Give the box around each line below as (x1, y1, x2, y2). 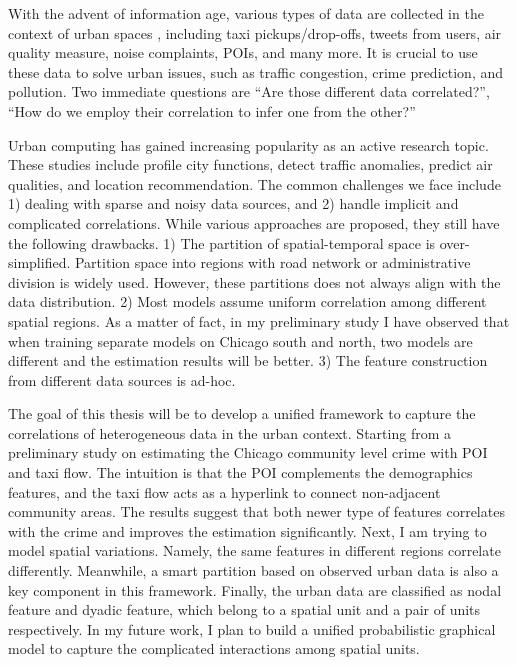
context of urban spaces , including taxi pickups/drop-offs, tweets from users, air (8, 22, 502, 43)
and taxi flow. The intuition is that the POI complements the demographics (8, 462, 473, 483)
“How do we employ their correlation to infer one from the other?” (8, 100, 416, 121)
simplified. (8, 252, 71, 273)
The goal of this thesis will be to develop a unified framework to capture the (8, 403, 476, 424)
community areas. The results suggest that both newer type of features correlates (8, 501, 505, 522)
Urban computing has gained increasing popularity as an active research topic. (8, 134, 489, 155)
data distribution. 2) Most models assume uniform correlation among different (8, 291, 487, 312)
